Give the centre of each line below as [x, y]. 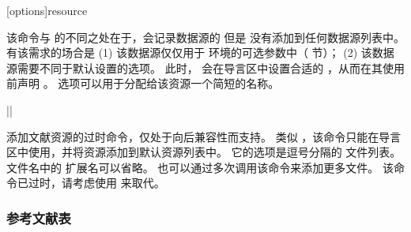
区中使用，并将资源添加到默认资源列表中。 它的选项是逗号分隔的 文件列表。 [204, 152]
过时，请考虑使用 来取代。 [96, 183]
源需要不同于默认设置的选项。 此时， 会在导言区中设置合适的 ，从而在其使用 [205, 67]
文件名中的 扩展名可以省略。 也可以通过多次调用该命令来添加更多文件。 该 [200, 167]
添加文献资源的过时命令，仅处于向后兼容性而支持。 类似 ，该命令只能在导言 [204, 136]
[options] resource [47, 10]
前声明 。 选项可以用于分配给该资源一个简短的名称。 [143, 83]
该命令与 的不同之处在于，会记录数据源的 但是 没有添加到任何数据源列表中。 [205, 37]
